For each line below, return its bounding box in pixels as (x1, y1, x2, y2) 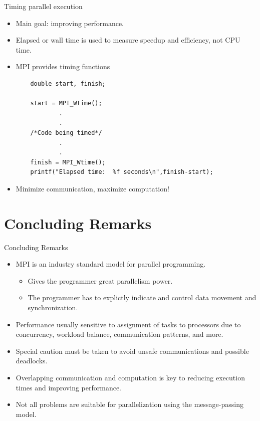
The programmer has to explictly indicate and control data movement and (28, 292, 256, 303)
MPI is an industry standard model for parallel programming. (16, 259, 206, 269)
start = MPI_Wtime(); (30, 100, 102, 107)
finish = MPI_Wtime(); (30, 158, 106, 166)
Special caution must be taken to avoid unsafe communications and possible (16, 345, 249, 356)
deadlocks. (16, 355, 48, 366)
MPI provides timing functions (16, 61, 110, 72)
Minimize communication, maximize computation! (16, 183, 169, 193)
